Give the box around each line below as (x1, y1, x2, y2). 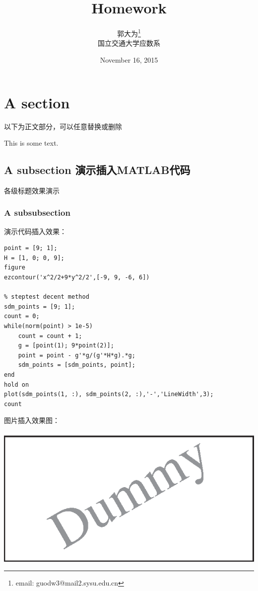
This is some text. (4, 138, 59, 148)
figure (4, 264, 25, 271)
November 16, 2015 (100, 54, 158, 65)
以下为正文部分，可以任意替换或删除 (4, 121, 122, 131)
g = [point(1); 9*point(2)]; (18, 342, 114, 349)
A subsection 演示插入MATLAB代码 (4, 162, 191, 177)
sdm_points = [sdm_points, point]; (18, 361, 135, 369)
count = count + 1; (18, 332, 82, 339)
